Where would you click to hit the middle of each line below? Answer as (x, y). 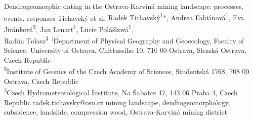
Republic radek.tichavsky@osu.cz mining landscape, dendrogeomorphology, (117, 102)
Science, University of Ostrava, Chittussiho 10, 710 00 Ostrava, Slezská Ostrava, (125, 50)
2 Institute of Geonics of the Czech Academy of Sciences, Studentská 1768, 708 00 (126, 71)
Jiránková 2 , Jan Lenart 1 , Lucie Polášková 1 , (69, 28)
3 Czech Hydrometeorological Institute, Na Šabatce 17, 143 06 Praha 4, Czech (121, 92)
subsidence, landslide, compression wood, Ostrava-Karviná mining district (116, 112)
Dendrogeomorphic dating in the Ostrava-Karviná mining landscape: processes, (124, 6)
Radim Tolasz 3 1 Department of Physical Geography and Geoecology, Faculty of (124, 40)
